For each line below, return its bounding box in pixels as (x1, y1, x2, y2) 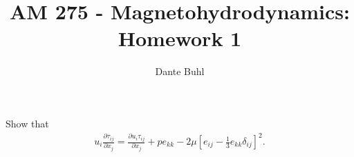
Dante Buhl (155, 64, 205, 78)
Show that (6, 116, 49, 130)
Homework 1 (118, 24, 242, 52)
